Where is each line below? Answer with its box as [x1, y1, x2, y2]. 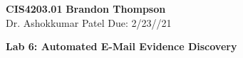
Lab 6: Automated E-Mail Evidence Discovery [6, 39, 237, 54]
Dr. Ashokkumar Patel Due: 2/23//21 [6, 15, 172, 30]
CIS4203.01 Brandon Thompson [6, 1, 166, 16]
